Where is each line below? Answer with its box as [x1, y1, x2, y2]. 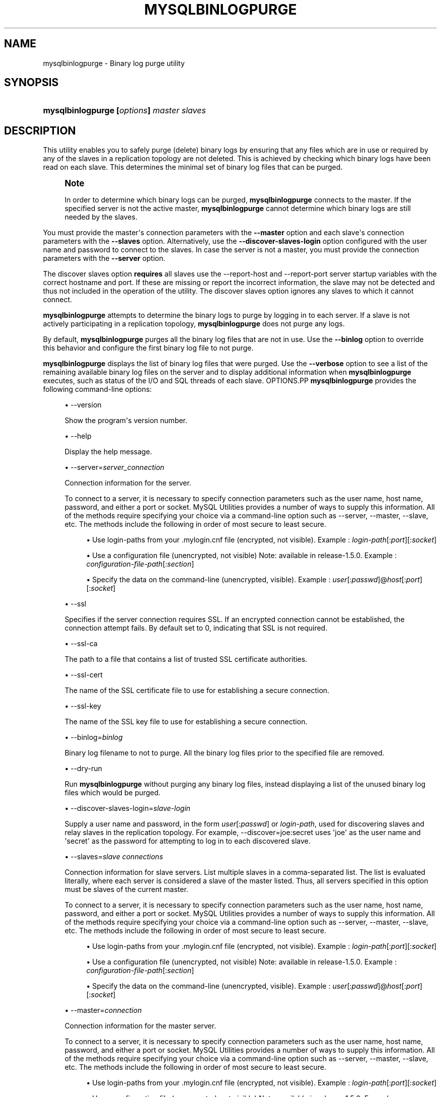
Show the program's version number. [64, 416, 188, 425]
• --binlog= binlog [64, 733, 123, 742]
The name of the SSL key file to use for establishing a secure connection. [64, 717, 308, 726]
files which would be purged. [64, 788, 161, 797]
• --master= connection [64, 1006, 142, 1015]
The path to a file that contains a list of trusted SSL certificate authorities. [64, 655, 308, 664]
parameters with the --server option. [43, 254, 166, 263]
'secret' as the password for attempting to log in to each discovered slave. [64, 837, 311, 846]
